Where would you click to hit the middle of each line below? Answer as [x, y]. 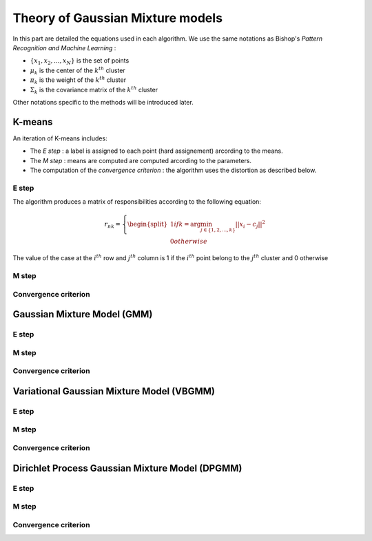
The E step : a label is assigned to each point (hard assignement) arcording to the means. [156, 151]
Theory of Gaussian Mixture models [118, 18]
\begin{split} [148, 224]
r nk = [112, 225]
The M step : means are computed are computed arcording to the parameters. [141, 160]
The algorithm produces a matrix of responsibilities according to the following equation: [137, 202]
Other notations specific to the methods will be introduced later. [103, 102]
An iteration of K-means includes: [60, 138]
